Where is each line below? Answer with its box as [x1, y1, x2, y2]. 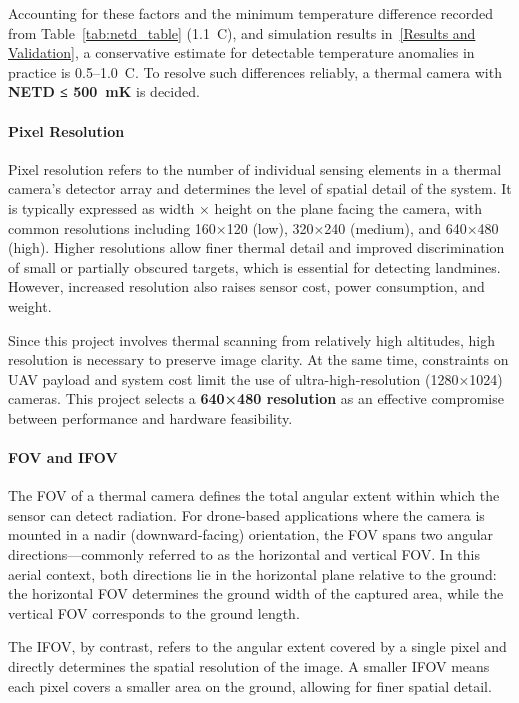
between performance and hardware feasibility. [8, 407, 293, 428]
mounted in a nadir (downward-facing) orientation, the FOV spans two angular [8, 524, 494, 545]
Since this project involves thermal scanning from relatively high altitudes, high [8, 329, 496, 350]
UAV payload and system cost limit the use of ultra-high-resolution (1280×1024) [8, 368, 503, 389]
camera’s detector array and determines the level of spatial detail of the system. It [8, 178, 512, 199]
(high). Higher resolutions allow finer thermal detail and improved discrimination [8, 237, 505, 258]
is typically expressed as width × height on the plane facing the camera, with [8, 197, 483, 218]
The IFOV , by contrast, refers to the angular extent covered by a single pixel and [8, 636, 507, 657]
